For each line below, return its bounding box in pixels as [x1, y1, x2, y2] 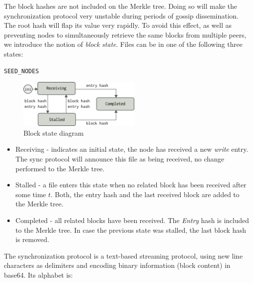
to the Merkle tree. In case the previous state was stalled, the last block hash [15, 224, 246, 235]
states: [4, 48, 23, 59]
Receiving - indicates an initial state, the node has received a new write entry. [15, 144, 249, 154]
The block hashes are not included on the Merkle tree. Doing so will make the [4, 1, 237, 11]
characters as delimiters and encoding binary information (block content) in [4, 260, 231, 270]
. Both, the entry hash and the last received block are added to [50, 189, 240, 199]
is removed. [15, 234, 49, 244]
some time [15, 189, 46, 199]
